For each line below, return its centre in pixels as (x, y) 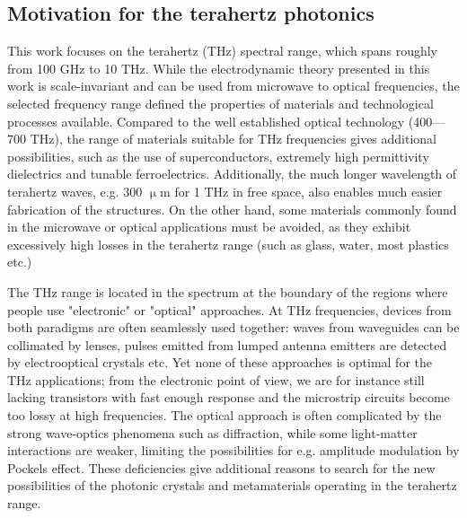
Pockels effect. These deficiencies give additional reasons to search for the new (221, 467)
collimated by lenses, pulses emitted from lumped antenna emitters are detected (227, 344)
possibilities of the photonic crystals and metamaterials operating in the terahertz (232, 485)
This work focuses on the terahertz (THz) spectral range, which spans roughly (223, 51)
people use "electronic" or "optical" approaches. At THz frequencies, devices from (229, 309)
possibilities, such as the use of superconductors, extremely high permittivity (218, 156)
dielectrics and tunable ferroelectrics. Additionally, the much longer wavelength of (232, 174)
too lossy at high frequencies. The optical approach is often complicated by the (225, 415)
